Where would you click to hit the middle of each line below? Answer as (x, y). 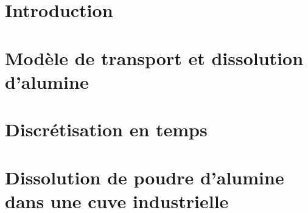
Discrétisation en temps (106, 129)
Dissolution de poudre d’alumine (145, 177)
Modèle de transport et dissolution (154, 58)
